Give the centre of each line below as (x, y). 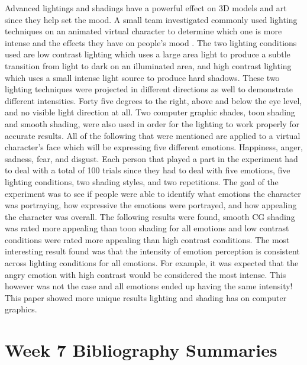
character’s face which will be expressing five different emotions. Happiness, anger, (154, 147)
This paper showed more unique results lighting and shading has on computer (146, 297)
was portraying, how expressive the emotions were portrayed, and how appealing (151, 205)
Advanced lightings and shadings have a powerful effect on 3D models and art (146, 8)
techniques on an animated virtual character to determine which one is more (143, 31)
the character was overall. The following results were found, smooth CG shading (150, 216)
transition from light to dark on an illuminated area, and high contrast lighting (148, 65)
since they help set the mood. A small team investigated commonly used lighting (151, 19)
